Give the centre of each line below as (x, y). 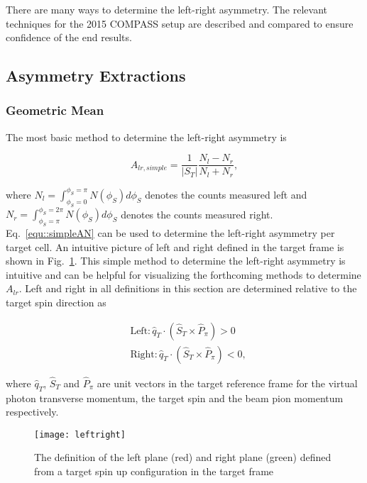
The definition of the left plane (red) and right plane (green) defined (183, 457)
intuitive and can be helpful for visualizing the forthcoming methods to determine (183, 274)
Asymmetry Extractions (96, 76)
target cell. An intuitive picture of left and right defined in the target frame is (175, 246)
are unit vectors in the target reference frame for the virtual (227, 383)
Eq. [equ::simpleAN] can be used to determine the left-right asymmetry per (170, 232)
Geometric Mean (55, 110)
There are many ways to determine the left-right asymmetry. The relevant (166, 9)
